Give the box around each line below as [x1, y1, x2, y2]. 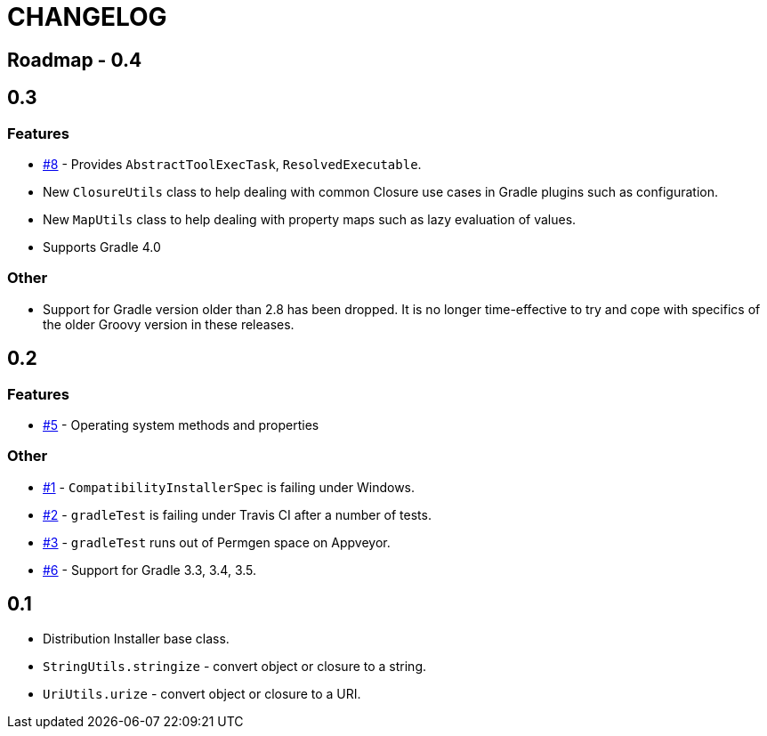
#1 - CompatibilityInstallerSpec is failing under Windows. [43, 479, 416, 495]
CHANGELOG [7, 2, 167, 32]
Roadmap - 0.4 [7, 48, 142, 71]
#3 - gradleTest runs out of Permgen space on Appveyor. [43, 534, 391, 550]
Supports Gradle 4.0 [43, 239, 161, 255]
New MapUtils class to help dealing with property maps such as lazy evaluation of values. [43, 211, 577, 227]
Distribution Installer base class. [43, 630, 230, 646]
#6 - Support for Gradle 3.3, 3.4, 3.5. [43, 562, 257, 578]
